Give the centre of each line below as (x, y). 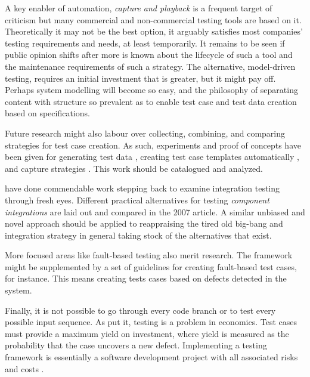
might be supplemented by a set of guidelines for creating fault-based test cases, (151, 266)
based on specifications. (47, 113)
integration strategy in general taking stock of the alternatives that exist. (138, 235)
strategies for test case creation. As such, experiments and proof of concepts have (153, 145)
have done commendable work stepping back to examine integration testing (142, 188)
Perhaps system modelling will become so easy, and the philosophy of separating (151, 90)
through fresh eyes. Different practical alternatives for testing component (137, 200)
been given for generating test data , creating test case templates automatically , (152, 157)
